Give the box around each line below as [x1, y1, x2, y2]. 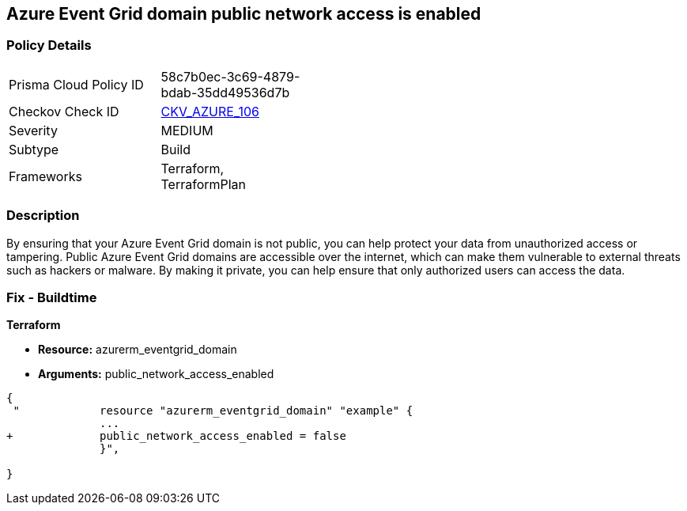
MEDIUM [160, 122, 213, 138]
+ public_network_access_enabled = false [6, 430, 346, 443]
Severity [9, 122, 58, 138]
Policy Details [6, 37, 92, 54]
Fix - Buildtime [6, 289, 97, 305]
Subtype [9, 141, 59, 157]
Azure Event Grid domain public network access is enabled [6, 4, 481, 24]
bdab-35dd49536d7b [160, 84, 290, 100]
